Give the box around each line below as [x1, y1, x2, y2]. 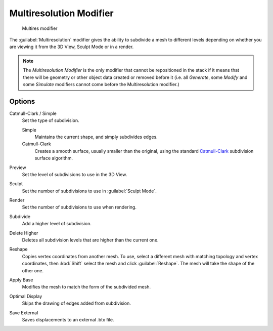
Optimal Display [9, 293, 42, 299]
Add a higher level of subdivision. [22, 221, 92, 227]
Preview [9, 164, 26, 171]
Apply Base [9, 277, 33, 283]
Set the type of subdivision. [22, 117, 79, 123]
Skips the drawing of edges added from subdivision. [22, 300, 131, 306]
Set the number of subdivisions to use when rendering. [22, 204, 136, 210]
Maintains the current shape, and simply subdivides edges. [34, 134, 158, 140]
